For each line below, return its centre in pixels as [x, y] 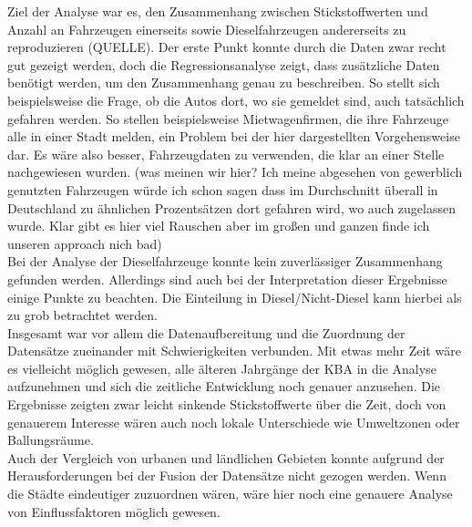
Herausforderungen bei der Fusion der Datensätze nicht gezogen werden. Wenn [227, 475]
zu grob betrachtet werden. [83, 315]
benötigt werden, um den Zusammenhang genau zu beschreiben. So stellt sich [224, 83]
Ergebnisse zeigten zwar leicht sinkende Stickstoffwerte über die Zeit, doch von [227, 404]
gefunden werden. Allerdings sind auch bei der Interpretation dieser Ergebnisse [227, 279]
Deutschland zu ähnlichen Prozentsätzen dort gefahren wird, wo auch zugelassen [232, 207]
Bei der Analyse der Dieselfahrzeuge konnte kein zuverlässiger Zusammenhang [225, 261]
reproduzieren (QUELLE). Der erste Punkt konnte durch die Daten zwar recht [227, 47]
